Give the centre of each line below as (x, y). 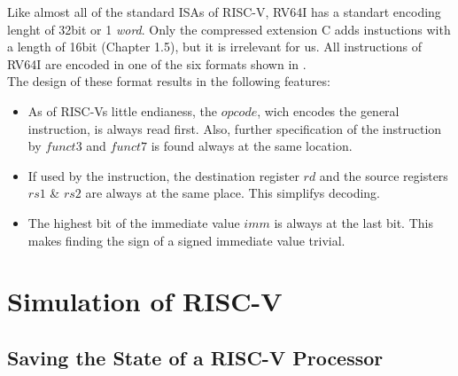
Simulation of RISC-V (145, 301)
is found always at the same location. (252, 146)
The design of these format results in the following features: (169, 81)
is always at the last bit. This (353, 222)
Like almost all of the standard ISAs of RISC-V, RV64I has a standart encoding (224, 12)
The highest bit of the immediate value (134, 222)
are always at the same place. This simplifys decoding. (233, 193)
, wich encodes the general (328, 110)
